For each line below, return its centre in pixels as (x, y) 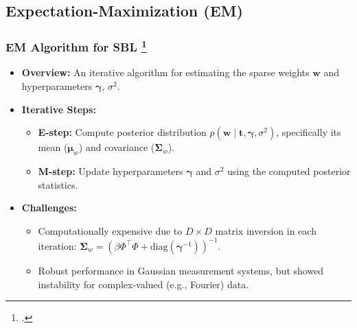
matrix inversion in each (266, 230)
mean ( (53, 147)
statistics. (58, 184)
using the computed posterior (289, 171)
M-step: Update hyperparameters (111, 171)
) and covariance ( (117, 147)
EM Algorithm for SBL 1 (76, 46)
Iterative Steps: (59, 109)
